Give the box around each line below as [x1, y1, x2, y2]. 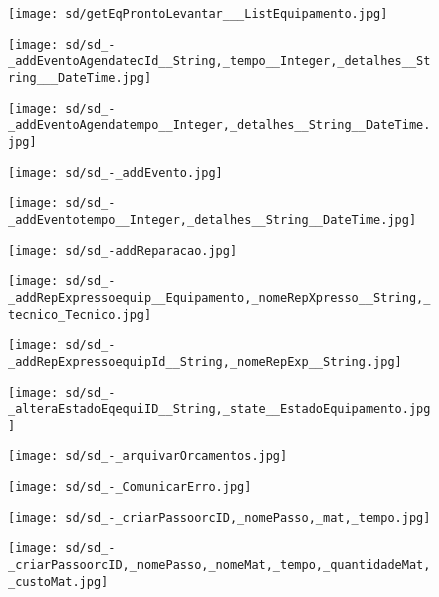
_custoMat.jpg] [8, 574, 109, 589]
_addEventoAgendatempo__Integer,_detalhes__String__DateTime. [8, 118, 431, 133]
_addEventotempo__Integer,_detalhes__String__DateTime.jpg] [8, 212, 417, 227]
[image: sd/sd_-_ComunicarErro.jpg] [8, 480, 252, 495]
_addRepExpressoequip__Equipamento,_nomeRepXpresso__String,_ [8, 290, 431, 305]
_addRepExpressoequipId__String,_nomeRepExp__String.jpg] [8, 354, 402, 369]
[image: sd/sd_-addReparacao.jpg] [8, 243, 238, 258]
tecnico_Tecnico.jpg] [8, 307, 152, 322]
